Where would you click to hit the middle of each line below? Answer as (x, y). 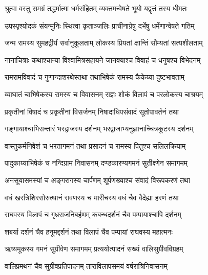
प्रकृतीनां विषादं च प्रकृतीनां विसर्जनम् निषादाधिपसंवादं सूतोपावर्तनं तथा (92, 111)
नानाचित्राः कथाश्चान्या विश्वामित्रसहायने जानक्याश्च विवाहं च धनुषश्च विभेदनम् (103, 60)
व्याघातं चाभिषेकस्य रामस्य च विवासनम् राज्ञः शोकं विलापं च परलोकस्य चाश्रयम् (104, 94)
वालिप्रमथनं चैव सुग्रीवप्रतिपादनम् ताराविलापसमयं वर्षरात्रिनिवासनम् (86, 266)
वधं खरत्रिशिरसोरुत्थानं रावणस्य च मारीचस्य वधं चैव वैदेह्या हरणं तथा (92, 197)
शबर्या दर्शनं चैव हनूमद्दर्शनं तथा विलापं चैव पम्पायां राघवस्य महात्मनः (89, 231)
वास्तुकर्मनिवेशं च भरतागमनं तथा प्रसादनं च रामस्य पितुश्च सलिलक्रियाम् (95, 145)
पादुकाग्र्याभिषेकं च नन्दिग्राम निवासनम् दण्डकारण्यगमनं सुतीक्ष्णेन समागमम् (96, 163)
